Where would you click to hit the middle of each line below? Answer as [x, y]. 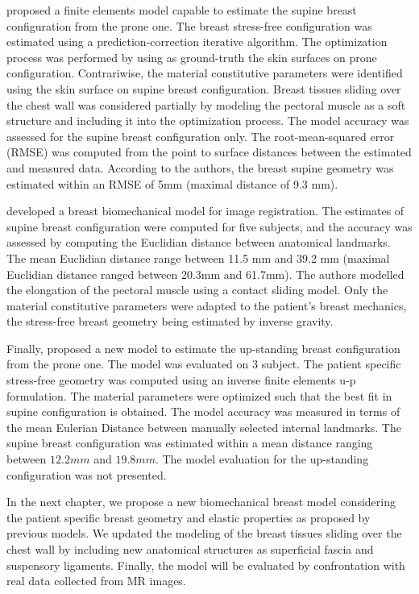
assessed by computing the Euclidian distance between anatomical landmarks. [199, 242]
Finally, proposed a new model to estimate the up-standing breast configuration [203, 348]
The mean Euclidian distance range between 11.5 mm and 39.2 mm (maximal [198, 258]
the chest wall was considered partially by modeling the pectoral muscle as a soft [206, 104]
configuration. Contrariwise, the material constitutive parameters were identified [205, 73]
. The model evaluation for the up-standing [262, 459]
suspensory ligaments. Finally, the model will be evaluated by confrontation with [206, 565]
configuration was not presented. [87, 474]
